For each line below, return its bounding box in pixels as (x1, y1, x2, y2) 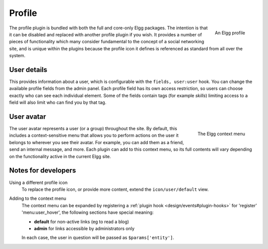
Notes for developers (9, 166, 76, 175)
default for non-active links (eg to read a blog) (34, 219, 129, 225)
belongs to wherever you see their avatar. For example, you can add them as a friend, (9, 139, 184, 145)
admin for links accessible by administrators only (34, 225, 135, 231)
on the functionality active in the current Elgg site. (9, 153, 111, 159)
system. (9, 53, 26, 59)
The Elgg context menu (198, 131, 245, 137)
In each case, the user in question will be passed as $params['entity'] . (21, 235, 175, 241)
